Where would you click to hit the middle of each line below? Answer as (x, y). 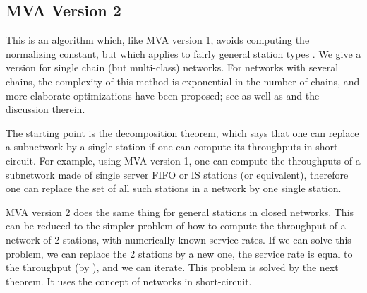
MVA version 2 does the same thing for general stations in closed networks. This (180, 211)
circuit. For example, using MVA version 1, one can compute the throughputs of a (183, 160)
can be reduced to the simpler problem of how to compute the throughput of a (176, 226)
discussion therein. (46, 109)
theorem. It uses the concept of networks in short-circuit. (129, 281)
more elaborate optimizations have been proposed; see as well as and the (163, 95)
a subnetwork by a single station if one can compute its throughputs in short (172, 146)
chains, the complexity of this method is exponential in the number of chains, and (183, 81)
